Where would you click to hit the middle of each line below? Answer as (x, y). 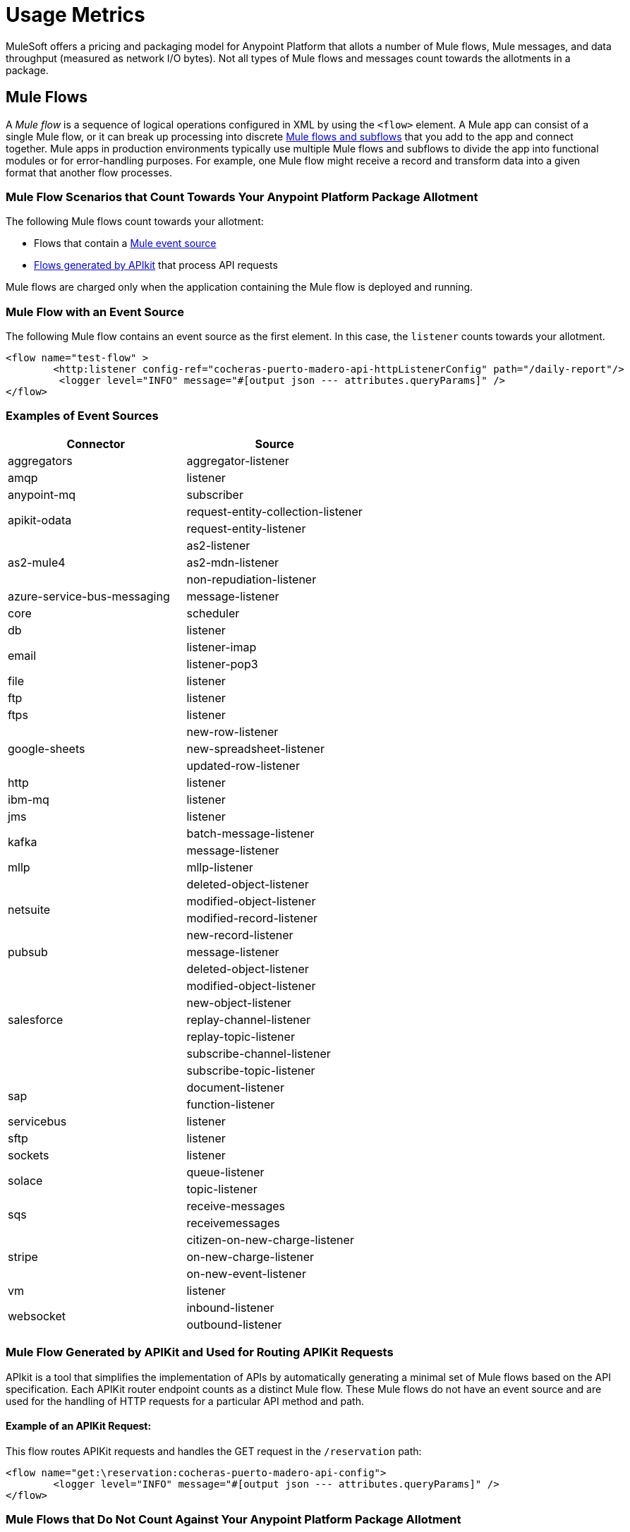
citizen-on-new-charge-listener (270, 1240)
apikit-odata (40, 520)
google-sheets (47, 748)
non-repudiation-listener (252, 579)
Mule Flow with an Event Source (95, 312)
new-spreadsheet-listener (255, 748)
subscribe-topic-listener (251, 1070)
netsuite (29, 909)
